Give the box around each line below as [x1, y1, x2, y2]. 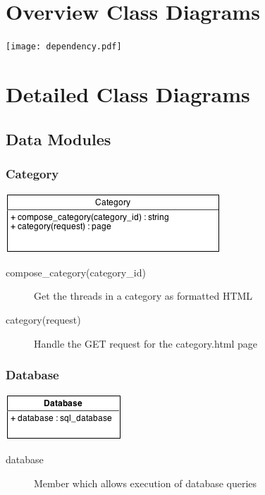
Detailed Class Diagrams [6, 79, 250, 108]
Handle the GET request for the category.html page [34, 336, 258, 350]
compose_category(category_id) [6, 264, 146, 279]
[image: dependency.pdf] [6, 42, 122, 52]
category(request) [6, 312, 81, 326]
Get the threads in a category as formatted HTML [34, 288, 253, 303]
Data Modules [6, 128, 111, 149]
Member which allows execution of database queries [34, 475, 257, 490]
